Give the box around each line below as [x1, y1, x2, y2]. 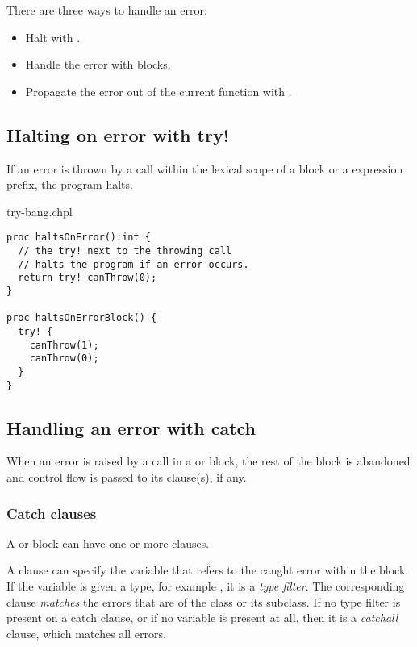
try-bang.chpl [6, 202, 73, 219]
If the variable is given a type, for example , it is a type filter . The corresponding [6, 578, 405, 595]
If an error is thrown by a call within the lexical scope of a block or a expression [6, 160, 403, 177]
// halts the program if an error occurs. [18, 258, 249, 270]
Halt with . [25, 28, 81, 45]
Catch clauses [6, 503, 97, 523]
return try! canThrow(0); [18, 272, 157, 284]
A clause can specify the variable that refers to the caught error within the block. [6, 561, 409, 578]
